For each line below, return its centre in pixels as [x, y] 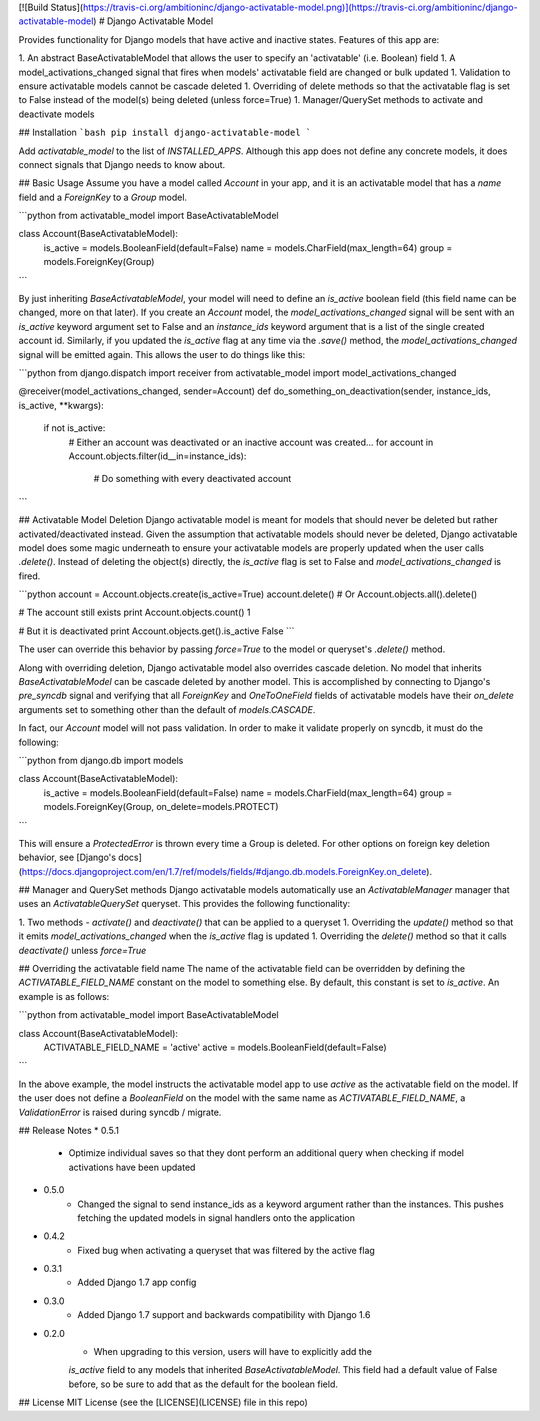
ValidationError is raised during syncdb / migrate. [120, 1112]
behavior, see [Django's [67, 857]
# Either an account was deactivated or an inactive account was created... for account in [251, 442]
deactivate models [56, 114]
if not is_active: [74, 428]
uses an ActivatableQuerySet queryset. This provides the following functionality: [184, 904]
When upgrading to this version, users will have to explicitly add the [233, 1352]
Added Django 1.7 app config [137, 1282]
